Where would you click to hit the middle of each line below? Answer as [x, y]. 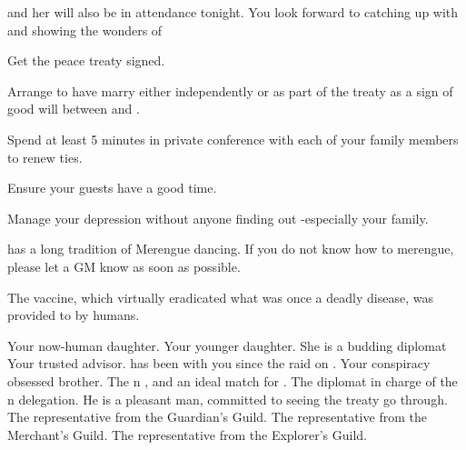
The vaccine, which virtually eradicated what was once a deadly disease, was [220, 297]
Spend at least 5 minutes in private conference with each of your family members [233, 139]
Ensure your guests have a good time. [112, 188]
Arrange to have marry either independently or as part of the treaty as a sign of [230, 90]
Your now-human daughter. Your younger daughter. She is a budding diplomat [227, 345]
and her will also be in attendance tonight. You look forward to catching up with [233, 12]
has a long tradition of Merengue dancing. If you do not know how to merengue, [231, 249]
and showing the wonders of [85, 30]
